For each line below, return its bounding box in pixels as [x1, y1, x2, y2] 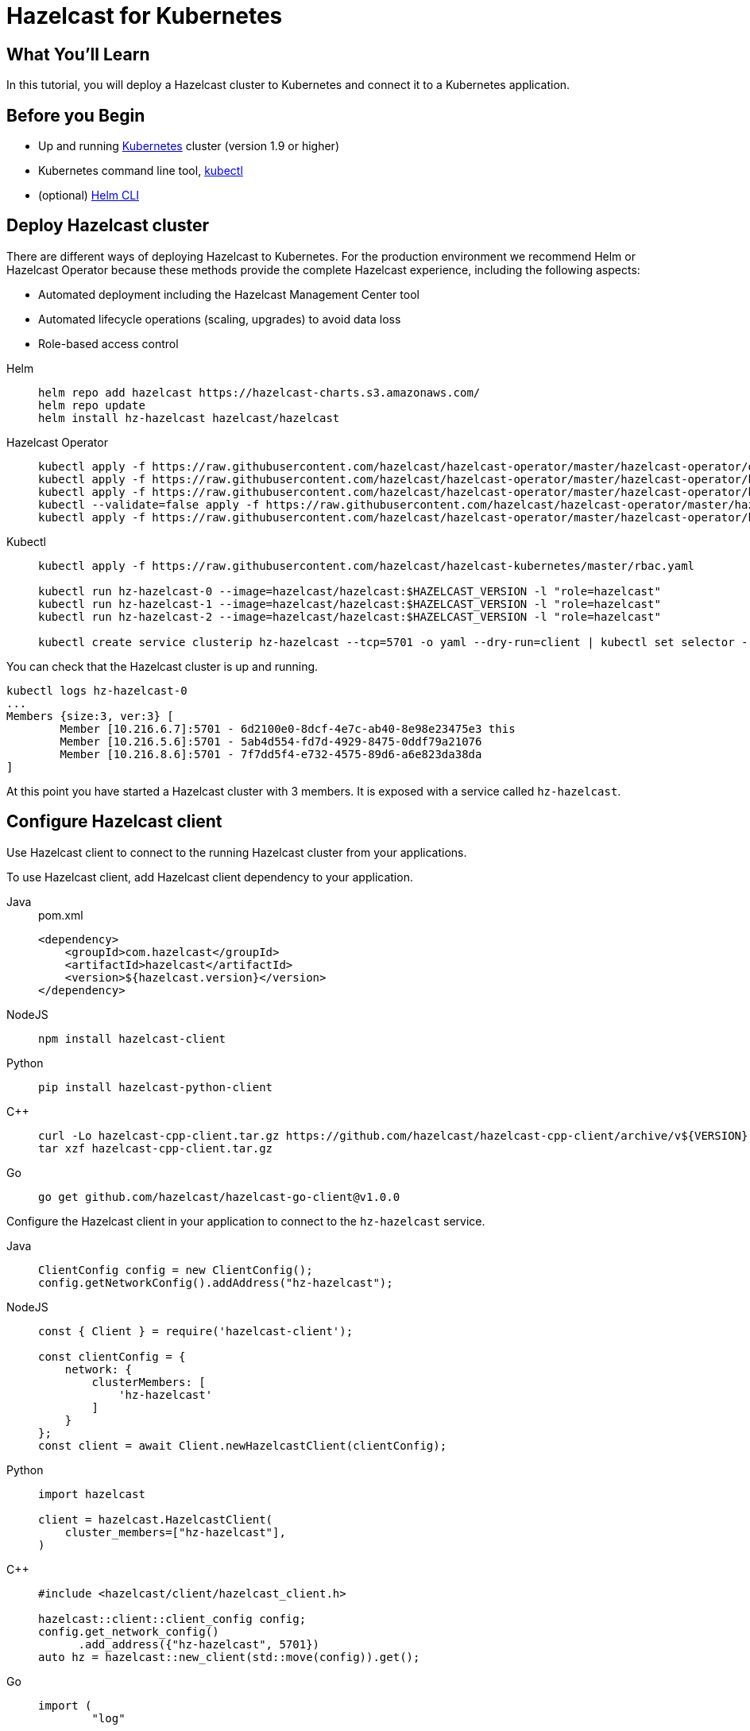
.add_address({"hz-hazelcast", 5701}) [78, 1637, 320, 1651]
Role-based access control [38, 336, 179, 350]
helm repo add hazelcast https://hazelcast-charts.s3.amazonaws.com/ [38, 385, 481, 399]
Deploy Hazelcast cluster [6, 215, 210, 236]
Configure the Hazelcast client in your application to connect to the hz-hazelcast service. [6, 1214, 485, 1228]
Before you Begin [6, 105, 145, 126]
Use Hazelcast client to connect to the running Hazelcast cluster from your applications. [6, 845, 467, 859]
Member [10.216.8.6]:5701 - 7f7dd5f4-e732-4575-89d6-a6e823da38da [60, 747, 482, 761]
